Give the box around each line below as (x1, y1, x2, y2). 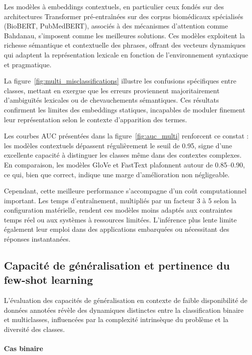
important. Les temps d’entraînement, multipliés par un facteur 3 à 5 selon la (4, 195, 237, 205)
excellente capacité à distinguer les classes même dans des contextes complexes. (4, 150, 242, 160)
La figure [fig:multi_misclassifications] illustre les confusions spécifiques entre (4, 76, 236, 86)
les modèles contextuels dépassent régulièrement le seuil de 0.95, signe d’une (4, 140, 232, 150)
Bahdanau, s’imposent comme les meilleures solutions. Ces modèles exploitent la (4, 30, 245, 40)
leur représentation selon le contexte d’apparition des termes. (4, 114, 187, 124)
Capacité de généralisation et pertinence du (4, 258, 230, 273)
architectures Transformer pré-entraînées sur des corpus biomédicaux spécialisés (4, 11, 243, 21)
